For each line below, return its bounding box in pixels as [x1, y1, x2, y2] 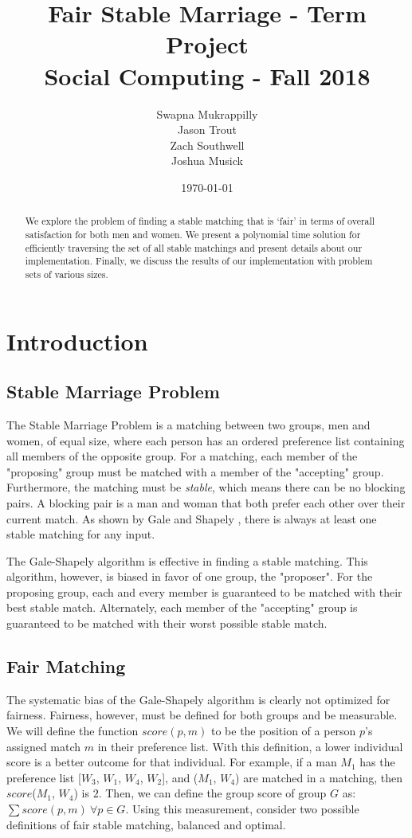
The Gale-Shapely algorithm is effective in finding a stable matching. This [6, 552, 368, 569]
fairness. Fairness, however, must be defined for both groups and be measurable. [6, 707, 398, 723]
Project [166, 28, 249, 61]
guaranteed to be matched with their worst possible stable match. [6, 615, 328, 632]
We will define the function [6, 722, 139, 739]
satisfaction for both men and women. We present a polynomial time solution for [25, 227, 361, 241]
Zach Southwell [170, 136, 245, 153]
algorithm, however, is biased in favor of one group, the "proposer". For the [6, 568, 373, 585]
